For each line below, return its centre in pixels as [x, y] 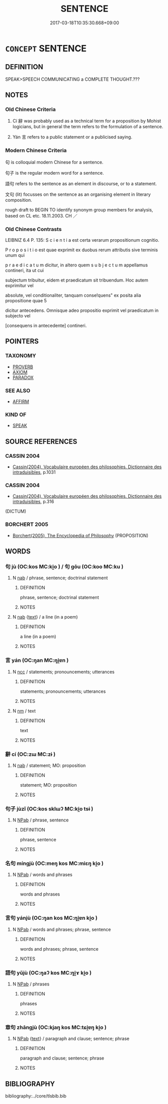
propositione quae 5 [26, 301]
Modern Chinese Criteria [36, 150]
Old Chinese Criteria [31, 109]
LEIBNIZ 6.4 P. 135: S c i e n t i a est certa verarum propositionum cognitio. [82, 240]
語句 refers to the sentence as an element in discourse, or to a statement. [81, 183]
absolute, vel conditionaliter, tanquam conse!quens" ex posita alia [73, 295]
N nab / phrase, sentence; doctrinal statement [60, 578]
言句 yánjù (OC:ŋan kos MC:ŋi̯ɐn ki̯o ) [51, 918]
